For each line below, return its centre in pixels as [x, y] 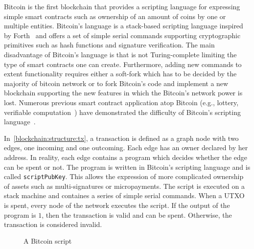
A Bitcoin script [48, 240]
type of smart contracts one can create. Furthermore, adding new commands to [123, 64]
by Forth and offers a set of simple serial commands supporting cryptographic [122, 35]
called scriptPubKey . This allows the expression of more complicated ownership [124, 176]
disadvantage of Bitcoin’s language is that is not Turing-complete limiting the [120, 54]
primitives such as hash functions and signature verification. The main [109, 45]
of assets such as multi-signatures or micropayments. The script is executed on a [125, 186]
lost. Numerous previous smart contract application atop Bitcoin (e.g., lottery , [121, 102]
